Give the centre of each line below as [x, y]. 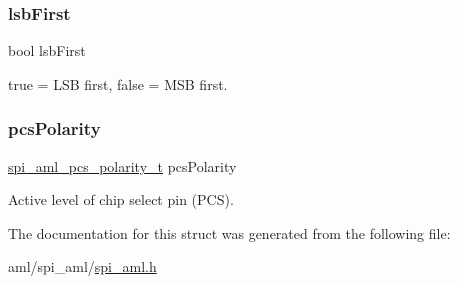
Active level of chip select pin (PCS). [121, 199]
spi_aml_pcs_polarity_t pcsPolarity [122, 165]
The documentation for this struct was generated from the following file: [229, 232]
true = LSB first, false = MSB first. [118, 83]
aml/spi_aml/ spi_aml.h [82, 266]
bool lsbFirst [47, 50]
